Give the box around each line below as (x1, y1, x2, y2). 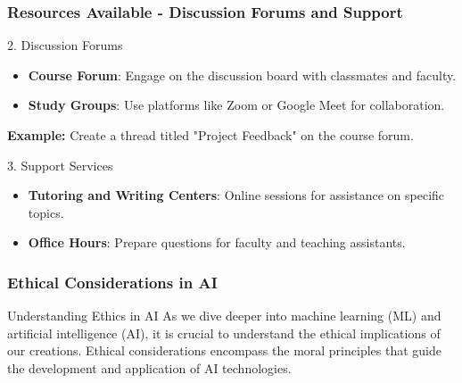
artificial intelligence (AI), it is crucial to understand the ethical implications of (7, 323, 441, 342)
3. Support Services (7, 155, 113, 174)
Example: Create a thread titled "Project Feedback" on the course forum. (7, 126, 414, 144)
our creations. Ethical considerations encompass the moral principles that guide (7, 341, 441, 360)
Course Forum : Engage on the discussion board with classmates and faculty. (28, 65, 457, 84)
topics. (28, 203, 64, 221)
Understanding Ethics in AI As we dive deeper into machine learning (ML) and (7, 306, 441, 325)
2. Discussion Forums (7, 36, 123, 54)
